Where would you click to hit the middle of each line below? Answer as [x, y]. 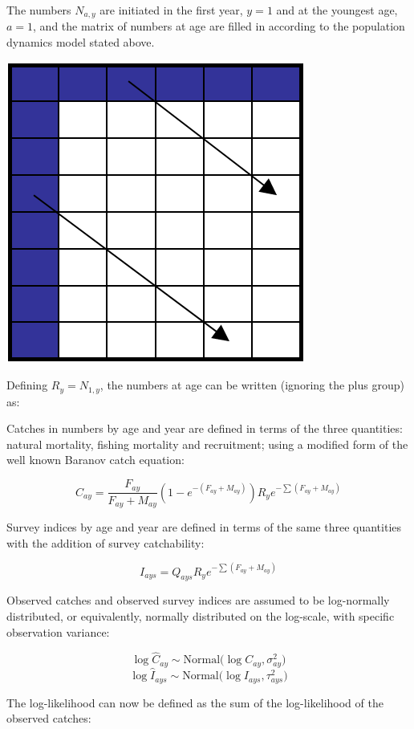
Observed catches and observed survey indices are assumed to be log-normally [198, 600]
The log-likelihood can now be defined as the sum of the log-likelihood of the [195, 702]
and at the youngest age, [337, 10]
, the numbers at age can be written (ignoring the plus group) [252, 385]
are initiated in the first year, [171, 10]
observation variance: [58, 631]
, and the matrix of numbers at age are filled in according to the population [219, 26]
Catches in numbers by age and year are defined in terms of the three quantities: [205, 428]
